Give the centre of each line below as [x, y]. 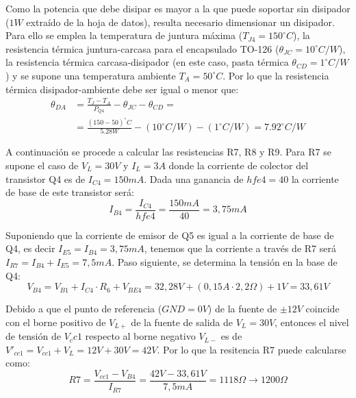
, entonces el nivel [312, 322]
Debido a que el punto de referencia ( [84, 309]
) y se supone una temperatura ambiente [91, 75]
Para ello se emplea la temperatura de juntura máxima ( [124, 35]
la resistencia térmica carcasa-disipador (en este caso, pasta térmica [147, 62]
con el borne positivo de [56, 322]
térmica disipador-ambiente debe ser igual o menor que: [122, 89]
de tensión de [33, 336]
